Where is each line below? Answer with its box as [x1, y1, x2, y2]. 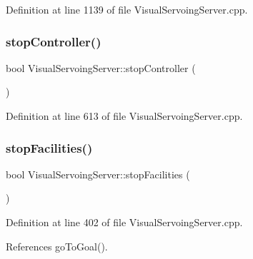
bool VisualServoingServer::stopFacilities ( [6, 166, 190, 181]
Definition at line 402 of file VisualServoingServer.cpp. [6, 215, 243, 229]
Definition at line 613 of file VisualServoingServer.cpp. [6, 108, 243, 123]
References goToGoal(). [6, 238, 108, 253]
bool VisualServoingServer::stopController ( [6, 60, 196, 75]
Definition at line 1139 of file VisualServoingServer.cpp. [6, 2, 248, 16]
